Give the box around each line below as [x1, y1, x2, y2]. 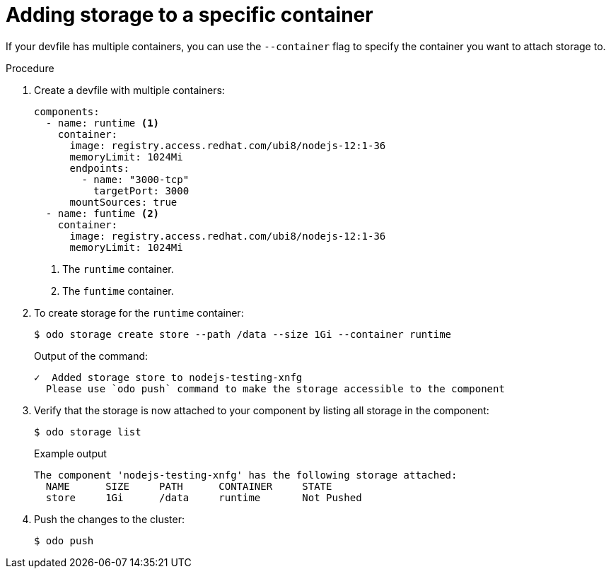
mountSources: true [69, 196, 178, 208]
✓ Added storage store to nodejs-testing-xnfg [34, 371, 303, 383]
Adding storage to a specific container [6, 3, 373, 27]
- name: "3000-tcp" [81, 173, 190, 185]
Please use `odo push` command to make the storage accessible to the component [45, 382, 505, 394]
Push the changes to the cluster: [34, 512, 185, 525]
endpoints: [69, 162, 129, 174]
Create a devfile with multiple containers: [34, 83, 225, 96]
